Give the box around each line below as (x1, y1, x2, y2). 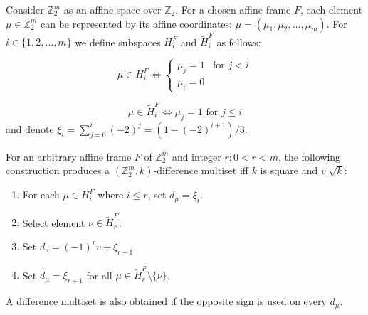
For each (22, 187, 60, 202)
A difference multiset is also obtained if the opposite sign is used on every (6, 294, 327, 309)
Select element (22, 215, 85, 230)
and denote (6, 121, 54, 136)
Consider (6, 2, 44, 16)
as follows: (216, 34, 261, 49)
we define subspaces (75, 34, 161, 49)
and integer (172, 149, 221, 164)
